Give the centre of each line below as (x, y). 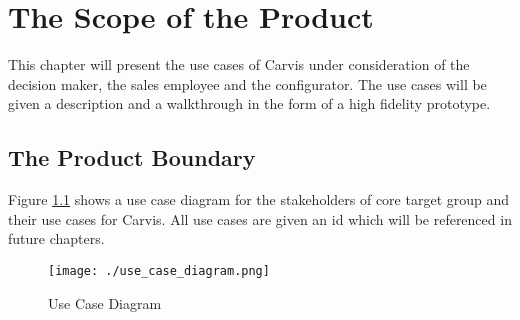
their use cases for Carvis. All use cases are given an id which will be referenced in (260, 218)
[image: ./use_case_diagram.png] (159, 270)
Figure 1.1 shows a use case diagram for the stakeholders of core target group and (259, 199)
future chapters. (56, 238)
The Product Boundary (132, 157)
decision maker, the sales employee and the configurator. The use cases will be (247, 83)
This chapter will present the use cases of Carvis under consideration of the (239, 64)
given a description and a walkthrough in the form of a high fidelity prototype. (249, 103)
